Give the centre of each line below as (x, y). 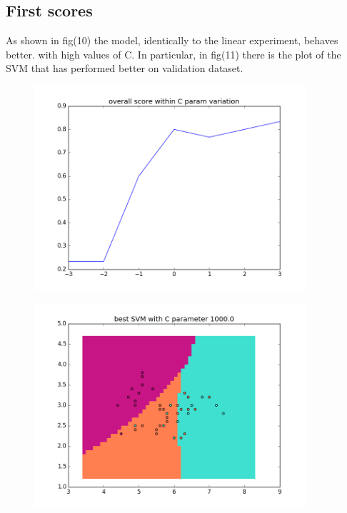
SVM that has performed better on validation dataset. (125, 68)
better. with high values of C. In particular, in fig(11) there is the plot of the (173, 54)
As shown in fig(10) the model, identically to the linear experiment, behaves (172, 40)
